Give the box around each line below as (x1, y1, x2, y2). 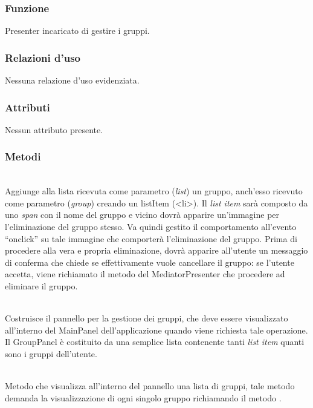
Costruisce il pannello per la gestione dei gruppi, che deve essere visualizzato (5, 312, 288, 324)
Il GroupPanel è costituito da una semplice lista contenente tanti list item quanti (5, 335, 305, 348)
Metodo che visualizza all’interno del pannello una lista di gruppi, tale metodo (5, 380, 295, 392)
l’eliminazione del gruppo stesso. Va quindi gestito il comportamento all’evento (5, 220, 297, 233)
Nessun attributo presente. (5, 123, 103, 136)
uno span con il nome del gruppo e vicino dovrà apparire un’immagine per (5, 208, 280, 221)
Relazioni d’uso (5, 50, 80, 65)
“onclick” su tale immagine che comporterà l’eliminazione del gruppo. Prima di (5, 232, 297, 245)
